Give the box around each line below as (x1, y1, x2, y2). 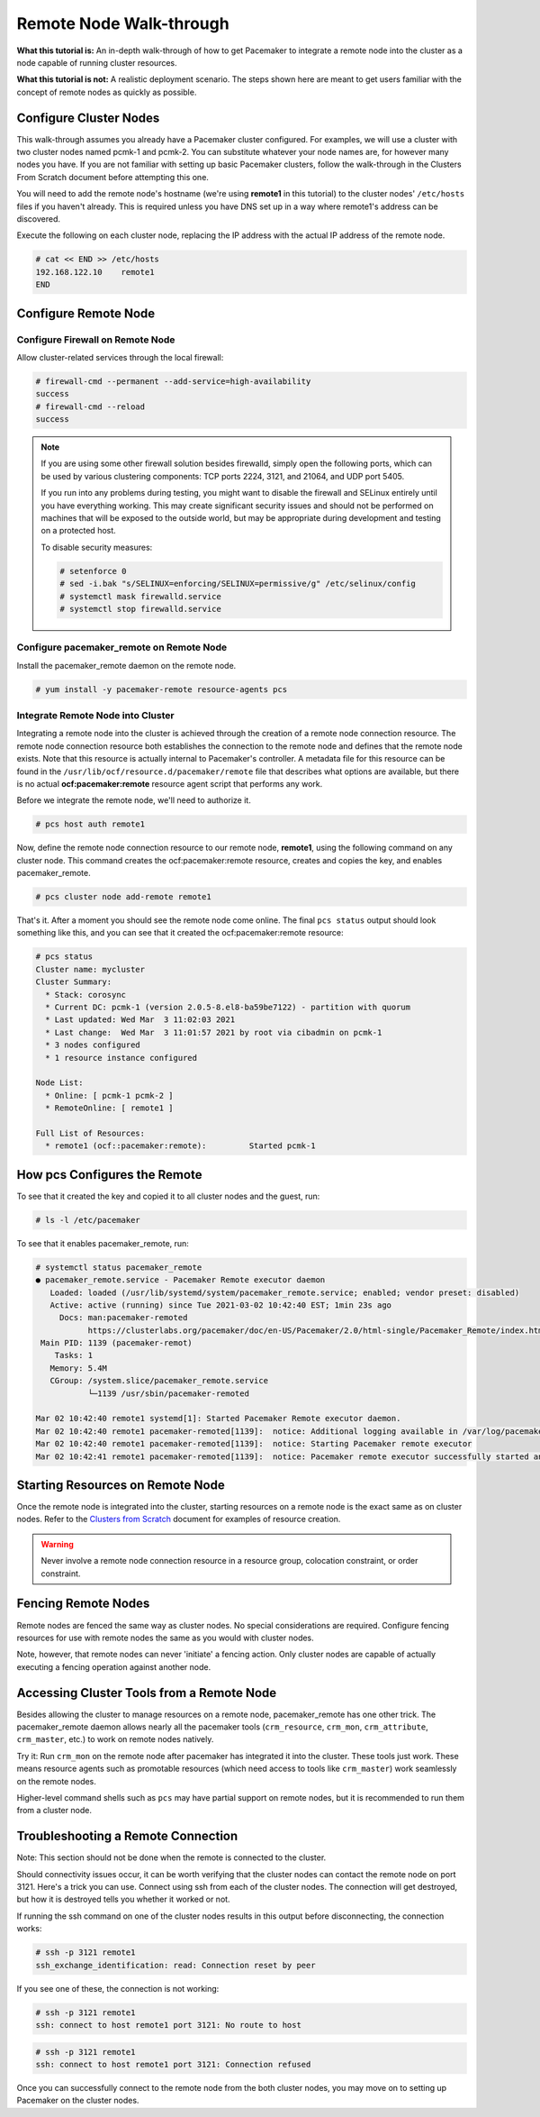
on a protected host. (40, 525, 116, 536)
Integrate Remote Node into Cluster (16, 708, 175, 721)
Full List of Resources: (35, 1127, 146, 1138)
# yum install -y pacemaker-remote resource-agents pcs (35, 684, 288, 694)
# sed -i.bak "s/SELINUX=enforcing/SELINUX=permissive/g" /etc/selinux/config (59, 579, 416, 589)
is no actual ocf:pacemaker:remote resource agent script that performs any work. (16, 778, 323, 789)
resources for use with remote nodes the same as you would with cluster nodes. (16, 1632, 314, 1643)
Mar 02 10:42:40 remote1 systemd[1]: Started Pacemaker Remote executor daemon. (35, 1413, 401, 1424)
